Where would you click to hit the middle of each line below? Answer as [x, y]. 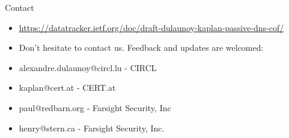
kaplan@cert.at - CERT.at [67, 88]
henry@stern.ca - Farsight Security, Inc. [92, 128]
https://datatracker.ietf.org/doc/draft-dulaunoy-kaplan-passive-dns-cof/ [151, 27]
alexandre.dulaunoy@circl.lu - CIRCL [88, 67]
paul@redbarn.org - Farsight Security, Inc [95, 107]
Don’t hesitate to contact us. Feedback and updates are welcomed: [141, 47]
